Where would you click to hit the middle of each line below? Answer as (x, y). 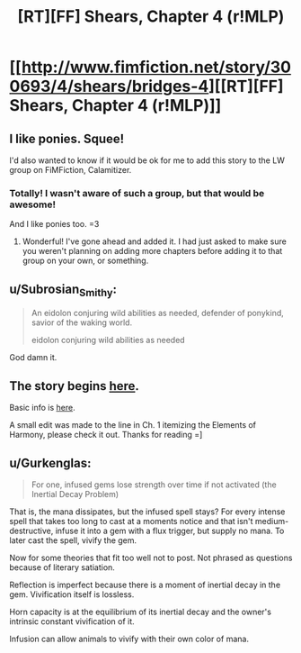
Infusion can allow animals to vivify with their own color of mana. (129, 639)
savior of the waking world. (82, 322)
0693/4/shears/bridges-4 (109, 86)
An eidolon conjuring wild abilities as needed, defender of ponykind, (158, 313)
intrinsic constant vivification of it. (72, 621)
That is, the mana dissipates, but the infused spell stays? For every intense (147, 512)
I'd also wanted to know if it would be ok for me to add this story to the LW (147, 160)
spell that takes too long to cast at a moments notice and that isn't (131, 521)
